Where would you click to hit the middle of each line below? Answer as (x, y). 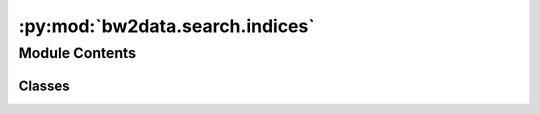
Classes (44, 85)
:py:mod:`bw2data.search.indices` (166, 26)
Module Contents (77, 53)
